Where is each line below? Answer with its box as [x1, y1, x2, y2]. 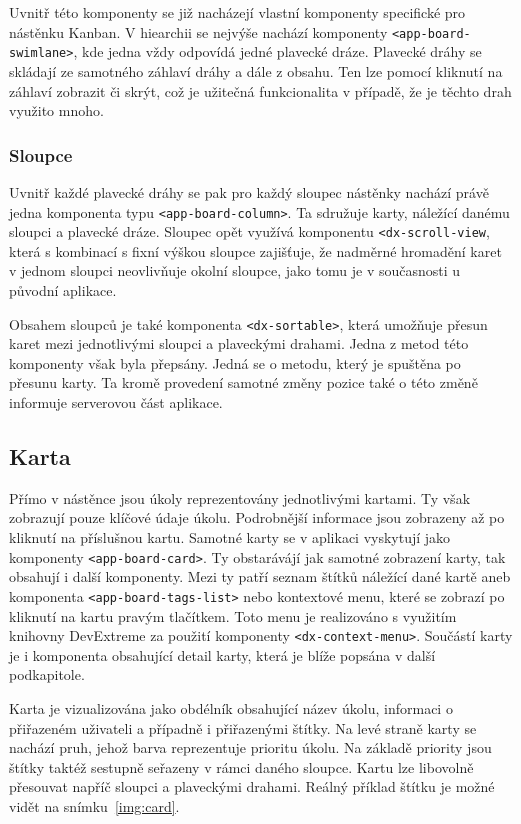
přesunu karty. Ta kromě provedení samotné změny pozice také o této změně [9, 372, 478, 393]
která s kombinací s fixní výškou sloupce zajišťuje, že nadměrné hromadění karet [9, 240, 502, 261]
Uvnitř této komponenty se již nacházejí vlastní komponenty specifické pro [9, 2, 466, 22]
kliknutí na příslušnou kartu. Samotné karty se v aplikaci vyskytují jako [9, 527, 451, 548]
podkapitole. [9, 664, 85, 685]
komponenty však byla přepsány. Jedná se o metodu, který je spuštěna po [9, 352, 461, 373]
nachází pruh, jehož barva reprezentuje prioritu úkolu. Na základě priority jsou [9, 737, 492, 758]
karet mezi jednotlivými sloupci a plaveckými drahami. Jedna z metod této [9, 333, 469, 354]
